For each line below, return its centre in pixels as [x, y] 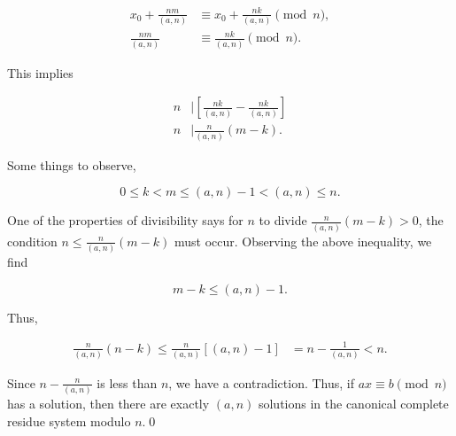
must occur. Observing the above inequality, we [303, 241]
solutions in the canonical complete [353, 404]
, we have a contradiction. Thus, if [262, 382]
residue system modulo [69, 420]
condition [32, 241]
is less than [127, 382]
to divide [283, 220]
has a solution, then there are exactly [108, 404]
